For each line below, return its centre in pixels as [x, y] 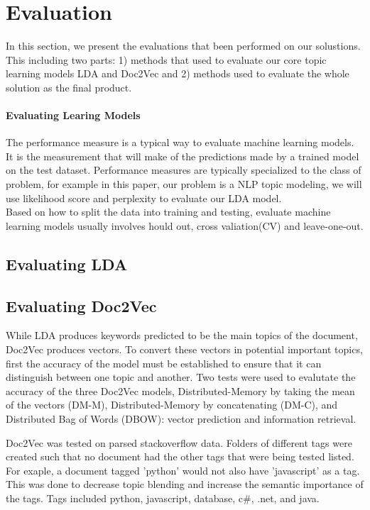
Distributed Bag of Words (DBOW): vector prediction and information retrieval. [181, 418]
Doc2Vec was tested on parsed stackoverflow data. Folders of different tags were [179, 442]
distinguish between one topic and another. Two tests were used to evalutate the [181, 377]
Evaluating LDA [67, 264]
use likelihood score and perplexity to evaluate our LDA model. [144, 198]
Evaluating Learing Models [73, 115]
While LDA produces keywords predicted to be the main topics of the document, [182, 335]
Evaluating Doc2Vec [81, 305]
